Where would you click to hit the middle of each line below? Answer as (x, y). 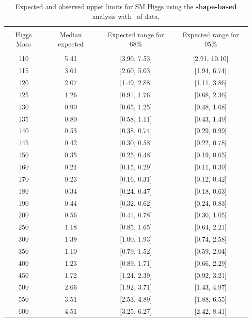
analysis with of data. (126, 16)
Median (71, 34)
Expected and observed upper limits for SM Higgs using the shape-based (126, 6)
